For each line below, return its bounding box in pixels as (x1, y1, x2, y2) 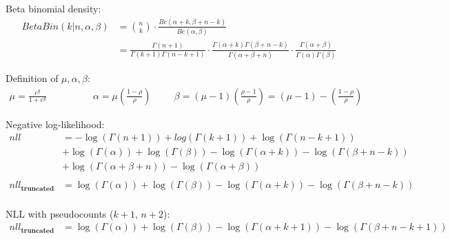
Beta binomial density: (6, 1, 101, 15)
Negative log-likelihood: (6, 116, 105, 131)
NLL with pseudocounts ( (6, 206, 114, 220)
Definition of (6, 70, 59, 85)
